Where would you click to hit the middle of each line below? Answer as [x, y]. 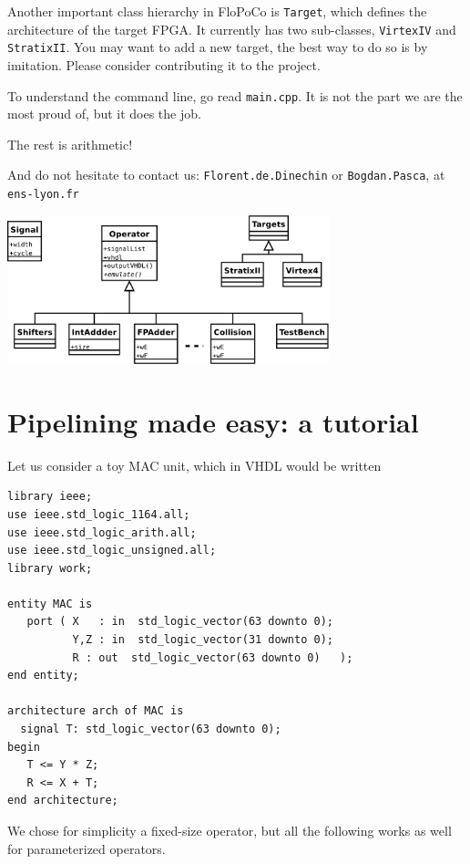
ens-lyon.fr [43, 195]
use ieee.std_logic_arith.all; [102, 532]
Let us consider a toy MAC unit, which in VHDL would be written [194, 465]
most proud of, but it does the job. [104, 114]
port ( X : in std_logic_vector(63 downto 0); [180, 622]
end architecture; [63, 801]
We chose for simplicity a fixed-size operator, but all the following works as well [230, 831]
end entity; [43, 676]
